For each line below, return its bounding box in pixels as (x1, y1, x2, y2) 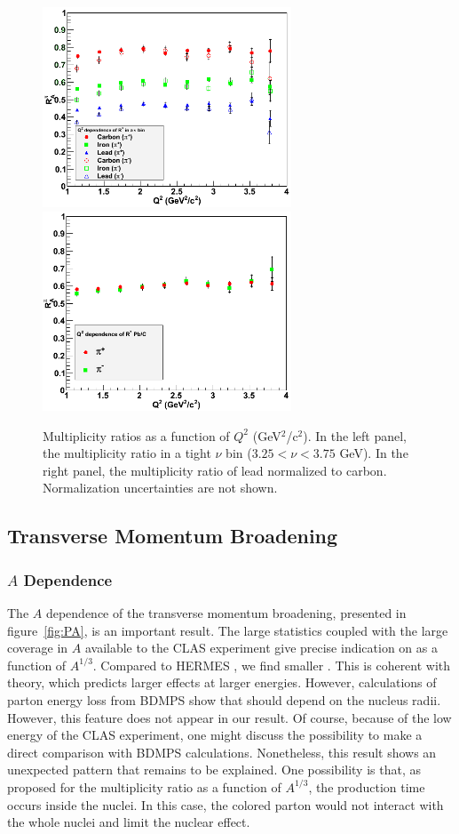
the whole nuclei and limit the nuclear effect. (7, 813, 250, 831)
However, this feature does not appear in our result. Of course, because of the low (7, 708, 452, 726)
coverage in (7, 638, 68, 657)
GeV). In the (339, 444, 408, 462)
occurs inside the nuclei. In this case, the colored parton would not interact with (7, 795, 444, 814)
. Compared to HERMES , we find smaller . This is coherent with (92, 655, 451, 674)
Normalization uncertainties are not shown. (43, 478, 278, 497)
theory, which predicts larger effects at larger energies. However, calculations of (7, 673, 437, 692)
